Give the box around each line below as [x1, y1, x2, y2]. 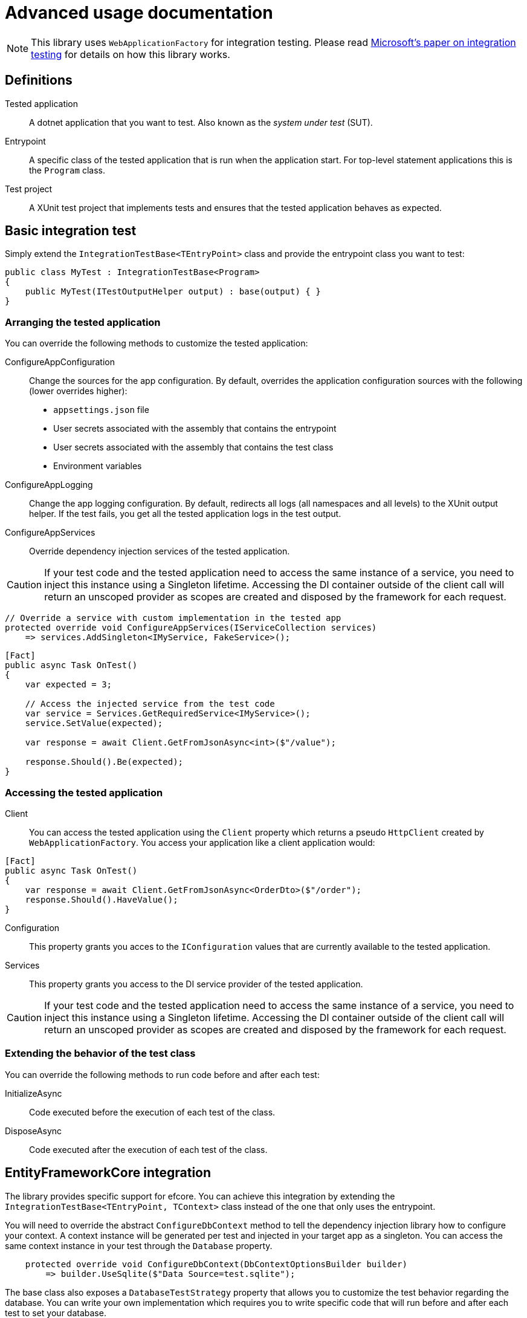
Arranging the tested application [5, 316, 161, 328]
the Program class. [29, 164, 105, 175]
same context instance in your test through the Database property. [5, 1240, 273, 1251]
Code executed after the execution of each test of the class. [29, 1144, 268, 1155]
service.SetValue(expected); [25, 718, 163, 729]
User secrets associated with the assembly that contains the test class [53, 442, 334, 453]
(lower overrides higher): [29, 386, 128, 397]
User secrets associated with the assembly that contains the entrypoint [53, 423, 337, 434]
